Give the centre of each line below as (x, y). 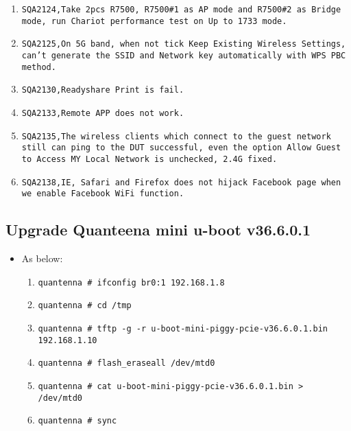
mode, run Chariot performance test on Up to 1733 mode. (154, 21)
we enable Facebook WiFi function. (103, 194)
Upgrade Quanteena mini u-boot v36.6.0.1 (158, 230)
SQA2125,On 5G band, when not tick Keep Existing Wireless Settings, (184, 44)
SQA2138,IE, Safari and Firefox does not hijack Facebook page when (181, 182)
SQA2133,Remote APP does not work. (103, 113)
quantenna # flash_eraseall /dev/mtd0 (126, 363)
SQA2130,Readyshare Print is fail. (103, 90)
